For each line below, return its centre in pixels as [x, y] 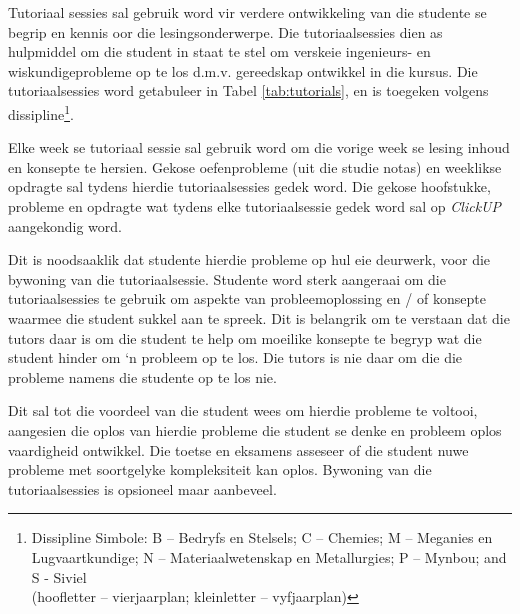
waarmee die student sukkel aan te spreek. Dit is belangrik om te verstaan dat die [259, 317]
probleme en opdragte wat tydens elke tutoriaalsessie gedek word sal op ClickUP [254, 206]
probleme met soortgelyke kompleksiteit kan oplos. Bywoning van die [220, 469]
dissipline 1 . [41, 112]
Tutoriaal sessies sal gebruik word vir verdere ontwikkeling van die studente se [247, 12]
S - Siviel [59, 576]
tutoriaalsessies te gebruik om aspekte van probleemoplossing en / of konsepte [247, 298]
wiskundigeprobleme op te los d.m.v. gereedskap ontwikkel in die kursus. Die [243, 70]
